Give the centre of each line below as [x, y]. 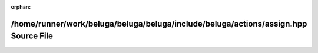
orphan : [21, 7]
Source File [32, 36]
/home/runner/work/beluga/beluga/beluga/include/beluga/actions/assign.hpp [159, 24]
